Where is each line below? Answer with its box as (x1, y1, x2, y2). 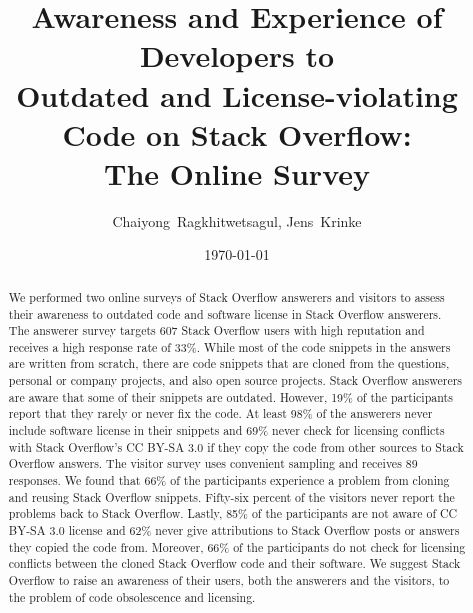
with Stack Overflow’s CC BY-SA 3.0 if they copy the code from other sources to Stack (8, 438, 464, 455)
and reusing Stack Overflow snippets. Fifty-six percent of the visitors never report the (8, 488, 455, 505)
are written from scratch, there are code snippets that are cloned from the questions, (8, 355, 450, 372)
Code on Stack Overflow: (62, 113, 412, 154)
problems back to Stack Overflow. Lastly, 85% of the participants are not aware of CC (8, 505, 458, 522)
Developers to (139, 35, 335, 76)
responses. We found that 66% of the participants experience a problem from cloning (8, 472, 450, 489)
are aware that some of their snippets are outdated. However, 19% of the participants (8, 388, 453, 405)
